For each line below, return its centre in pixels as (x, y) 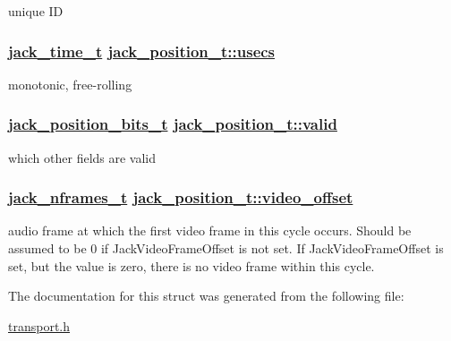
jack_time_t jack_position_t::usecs (142, 51)
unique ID (36, 11)
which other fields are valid (82, 157)
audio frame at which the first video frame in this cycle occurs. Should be (210, 230)
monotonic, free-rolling (70, 84)
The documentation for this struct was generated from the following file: (206, 296)
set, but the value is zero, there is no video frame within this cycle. (191, 265)
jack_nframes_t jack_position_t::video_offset (181, 197)
